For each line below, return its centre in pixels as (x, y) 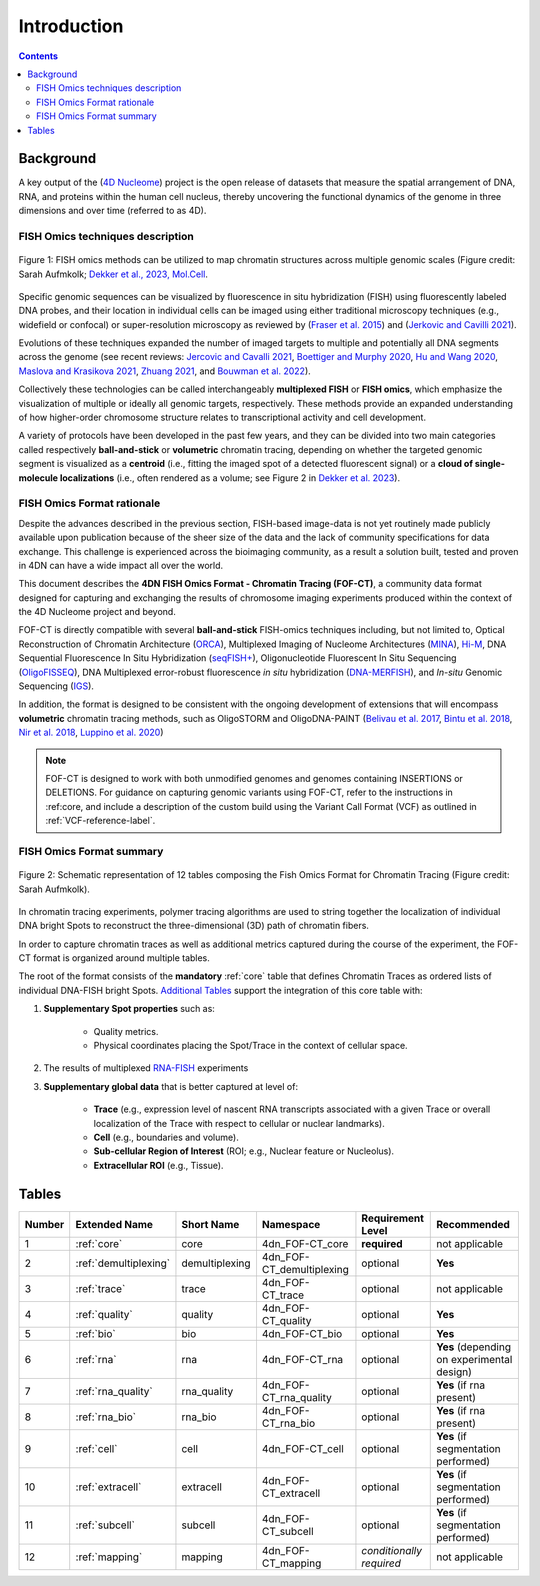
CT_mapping (291, 1563)
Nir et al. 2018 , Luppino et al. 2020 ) (91, 732)
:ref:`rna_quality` (114, 1391)
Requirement (393, 1218)
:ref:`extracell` (108, 1487)
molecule (38, 477)
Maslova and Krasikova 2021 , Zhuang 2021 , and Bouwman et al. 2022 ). (165, 371)
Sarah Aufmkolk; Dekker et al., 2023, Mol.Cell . (113, 274)
